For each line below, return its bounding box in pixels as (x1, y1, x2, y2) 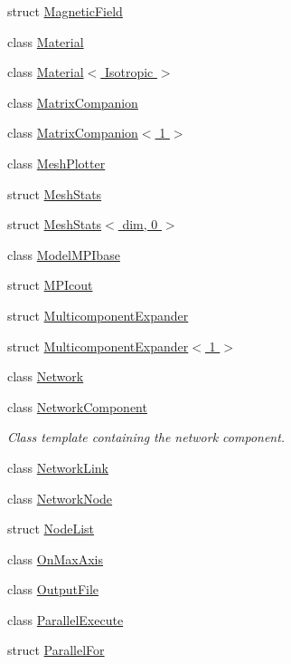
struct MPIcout (7, 275, 93, 294)
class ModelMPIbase (7, 245, 120, 264)
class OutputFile (7, 580, 99, 599)
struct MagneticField (7, 2, 123, 20)
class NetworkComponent (7, 397, 147, 416)
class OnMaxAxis (7, 549, 104, 568)
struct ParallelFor (7, 640, 105, 659)
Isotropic (104, 63, 154, 82)
